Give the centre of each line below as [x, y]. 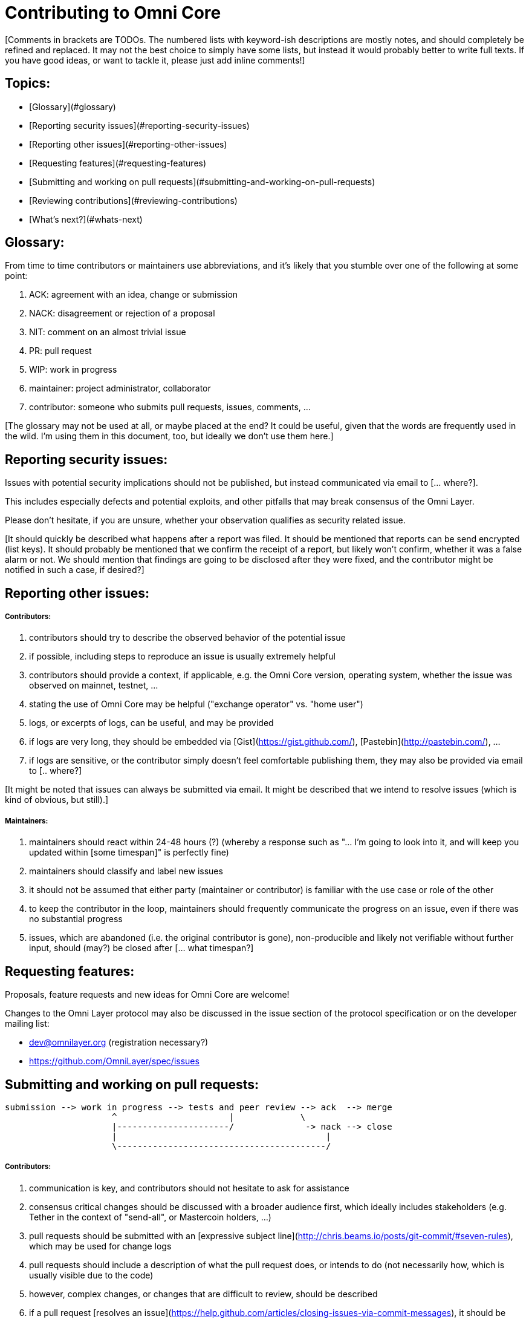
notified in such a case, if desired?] [75, 570]
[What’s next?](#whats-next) [86, 219]
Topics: [28, 83]
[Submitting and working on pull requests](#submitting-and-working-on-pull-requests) [202, 182]
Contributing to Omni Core [113, 13]
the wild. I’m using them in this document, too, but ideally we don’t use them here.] [169, 436]
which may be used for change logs [100, 1246]
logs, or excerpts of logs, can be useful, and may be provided [151, 723]
